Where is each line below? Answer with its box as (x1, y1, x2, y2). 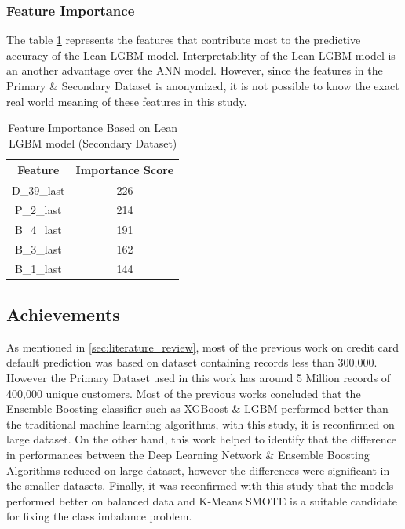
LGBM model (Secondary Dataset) (8, 134, 177, 151)
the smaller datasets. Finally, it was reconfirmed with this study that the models (6, 477, 394, 494)
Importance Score (75, 162, 174, 178)
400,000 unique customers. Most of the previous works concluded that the (6, 385, 361, 401)
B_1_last (14, 260, 62, 276)
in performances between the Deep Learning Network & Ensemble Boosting (6, 447, 370, 463)
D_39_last (12, 182, 65, 199)
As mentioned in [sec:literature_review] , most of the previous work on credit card (6, 338, 399, 355)
